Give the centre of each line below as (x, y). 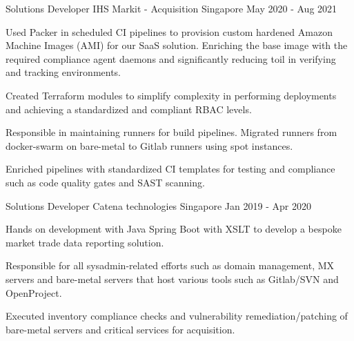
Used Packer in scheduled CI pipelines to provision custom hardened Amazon (169, 31)
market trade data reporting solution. (85, 242)
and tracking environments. (63, 72)
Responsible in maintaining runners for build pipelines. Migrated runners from (171, 132)
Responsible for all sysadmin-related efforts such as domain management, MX (170, 265)
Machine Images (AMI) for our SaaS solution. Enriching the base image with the (177, 45)
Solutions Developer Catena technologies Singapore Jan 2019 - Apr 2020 (158, 205)
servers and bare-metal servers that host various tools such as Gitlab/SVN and (172, 279)
